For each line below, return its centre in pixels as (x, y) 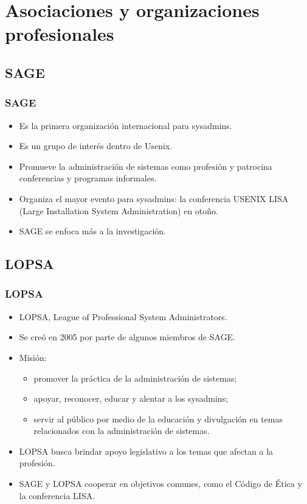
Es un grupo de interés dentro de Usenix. (96, 146)
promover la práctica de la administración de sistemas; (135, 378)
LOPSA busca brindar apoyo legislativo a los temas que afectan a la (146, 451)
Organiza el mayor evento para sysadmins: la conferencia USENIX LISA (154, 198)
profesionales (60, 34)
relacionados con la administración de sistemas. (122, 431)
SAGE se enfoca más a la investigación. (93, 231)
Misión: (33, 357)
